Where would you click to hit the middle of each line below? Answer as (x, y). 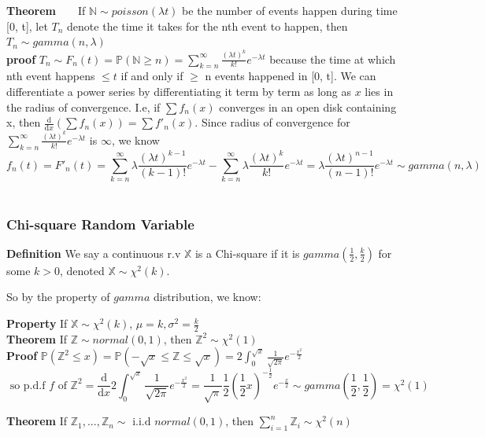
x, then (24, 122)
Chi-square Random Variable (100, 224)
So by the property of (58, 297)
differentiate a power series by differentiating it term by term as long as (179, 92)
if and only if (152, 76)
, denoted (82, 270)
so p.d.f (28, 386)
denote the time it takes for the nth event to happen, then (207, 26)
